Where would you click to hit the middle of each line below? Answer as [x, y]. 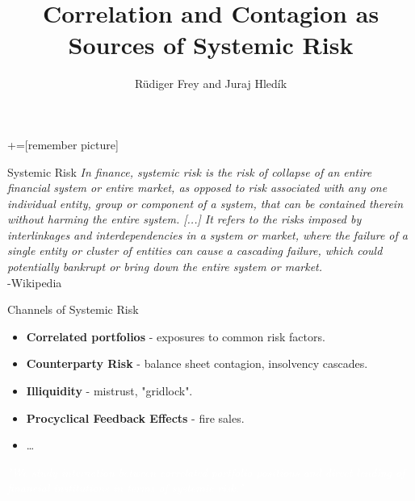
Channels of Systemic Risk [73, 309]
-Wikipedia [35, 282]
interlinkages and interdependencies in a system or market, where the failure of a [207, 234]
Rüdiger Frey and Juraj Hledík [211, 83]
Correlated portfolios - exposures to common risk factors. [176, 336]
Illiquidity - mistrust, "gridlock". [109, 391]
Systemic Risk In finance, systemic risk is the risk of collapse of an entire [190, 171]
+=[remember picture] [63, 144]
